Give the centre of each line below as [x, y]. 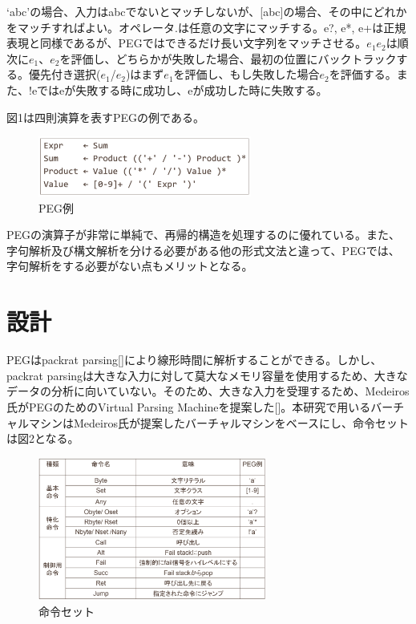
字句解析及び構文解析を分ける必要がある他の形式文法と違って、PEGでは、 [203, 250]
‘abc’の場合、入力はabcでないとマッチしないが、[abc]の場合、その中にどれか [207, 11]
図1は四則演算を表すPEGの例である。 [105, 117]
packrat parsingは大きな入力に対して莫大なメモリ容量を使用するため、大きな [207, 375]
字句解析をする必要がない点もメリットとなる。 [130, 266]
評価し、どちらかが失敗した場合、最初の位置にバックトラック [234, 58]
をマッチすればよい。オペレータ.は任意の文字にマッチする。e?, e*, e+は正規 [206, 27]
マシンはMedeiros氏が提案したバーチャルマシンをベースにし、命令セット [219, 422]
